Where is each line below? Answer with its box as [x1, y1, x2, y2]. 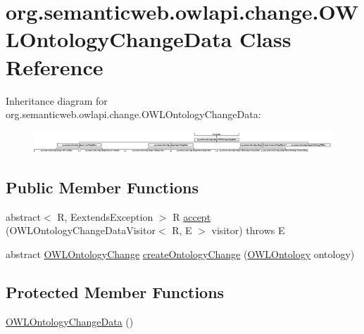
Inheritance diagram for [6, 93, 108, 108]
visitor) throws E [211, 223, 285, 238]
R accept [172, 209, 211, 224]
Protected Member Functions [6, 281, 225, 302]
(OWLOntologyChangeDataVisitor [6, 223, 156, 238]
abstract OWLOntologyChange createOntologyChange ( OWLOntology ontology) [6, 246, 355, 261]
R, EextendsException [57, 209, 153, 224]
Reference [6, 52, 103, 81]
